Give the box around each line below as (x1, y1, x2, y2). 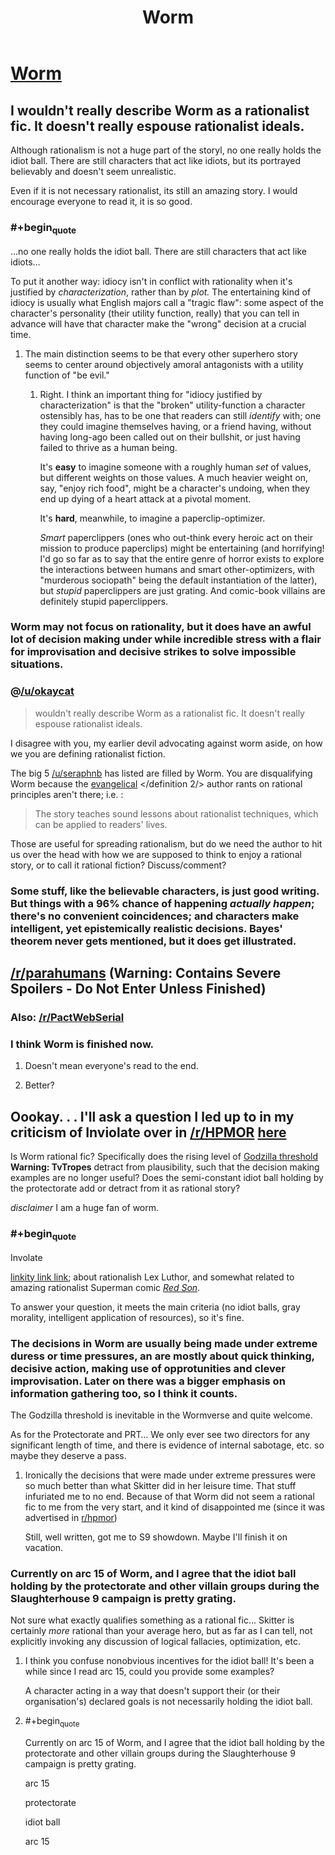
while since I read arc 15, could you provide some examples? (24, 1666, 275, 1678)
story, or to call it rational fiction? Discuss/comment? (10, 859, 227, 871)
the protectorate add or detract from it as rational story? (10, 1182, 241, 1195)
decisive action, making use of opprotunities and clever (10, 1361, 286, 1375)
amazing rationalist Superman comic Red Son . (10, 1281, 201, 1293)
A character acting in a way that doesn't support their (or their (24, 1685, 281, 1697)
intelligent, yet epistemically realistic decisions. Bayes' (10, 921, 283, 935)
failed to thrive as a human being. (39, 441, 178, 453)
